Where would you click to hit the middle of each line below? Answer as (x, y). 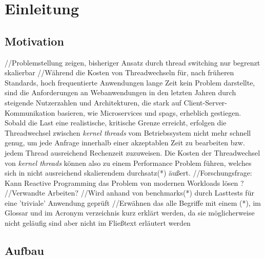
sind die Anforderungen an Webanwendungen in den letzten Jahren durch (120, 92)
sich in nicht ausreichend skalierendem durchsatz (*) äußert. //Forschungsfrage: (128, 173)
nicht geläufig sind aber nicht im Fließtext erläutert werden (98, 223)
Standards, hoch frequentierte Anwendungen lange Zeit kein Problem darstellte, (130, 82)
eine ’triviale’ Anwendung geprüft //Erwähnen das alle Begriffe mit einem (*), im (133, 202)
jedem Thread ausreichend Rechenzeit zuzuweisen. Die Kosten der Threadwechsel (132, 152)
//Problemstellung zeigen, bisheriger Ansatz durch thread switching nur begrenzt (132, 62)
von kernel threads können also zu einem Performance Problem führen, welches (128, 163)
